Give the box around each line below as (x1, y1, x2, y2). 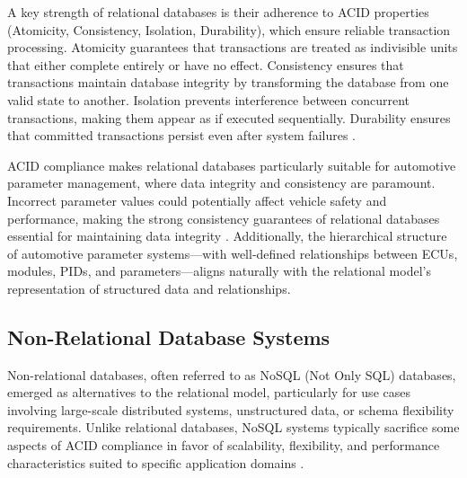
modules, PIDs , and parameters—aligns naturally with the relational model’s (7, 261, 431, 280)
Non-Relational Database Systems (7, 323, 330, 350)
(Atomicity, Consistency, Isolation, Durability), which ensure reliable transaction (7, 20, 451, 39)
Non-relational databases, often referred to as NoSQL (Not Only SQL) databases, (7, 365, 456, 384)
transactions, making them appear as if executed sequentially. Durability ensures (7, 108, 451, 127)
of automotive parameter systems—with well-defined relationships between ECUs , (7, 243, 458, 262)
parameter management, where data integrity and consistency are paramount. (7, 173, 436, 192)
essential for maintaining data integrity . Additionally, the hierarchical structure (7, 226, 447, 245)
